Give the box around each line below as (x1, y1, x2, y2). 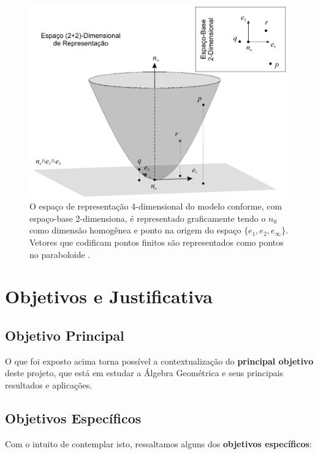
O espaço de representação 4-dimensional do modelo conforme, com (29, 200, 282, 213)
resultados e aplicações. (5, 379, 93, 392)
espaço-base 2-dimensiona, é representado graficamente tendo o (29, 211, 266, 224)
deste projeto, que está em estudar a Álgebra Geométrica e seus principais (5, 366, 284, 379)
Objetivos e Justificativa (5, 284, 213, 309)
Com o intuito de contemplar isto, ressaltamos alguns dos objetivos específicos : (5, 437, 312, 450)
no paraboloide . (29, 248, 91, 260)
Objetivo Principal (5, 326, 124, 345)
